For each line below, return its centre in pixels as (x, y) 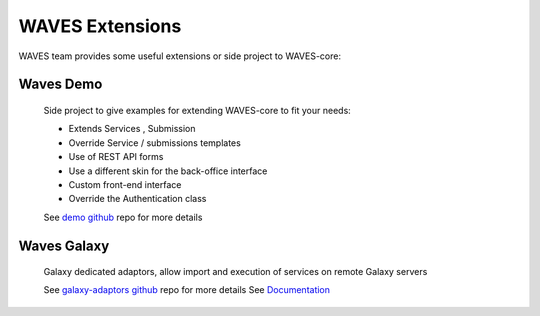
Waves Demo (60, 84)
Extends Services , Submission (132, 129)
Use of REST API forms (116, 157)
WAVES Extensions (100, 26)
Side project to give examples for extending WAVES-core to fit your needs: (197, 110)
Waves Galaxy (64, 245)
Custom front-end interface (125, 184)
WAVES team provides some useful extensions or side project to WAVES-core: (180, 56)
